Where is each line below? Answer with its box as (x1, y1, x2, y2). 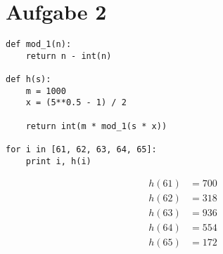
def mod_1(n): (6, 39, 72, 50)
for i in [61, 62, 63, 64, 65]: (6, 145, 157, 155)
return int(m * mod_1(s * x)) (25, 121, 167, 131)
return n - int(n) (25, 51, 112, 61)
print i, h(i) (25, 156, 91, 166)
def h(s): (6, 74, 51, 85)
